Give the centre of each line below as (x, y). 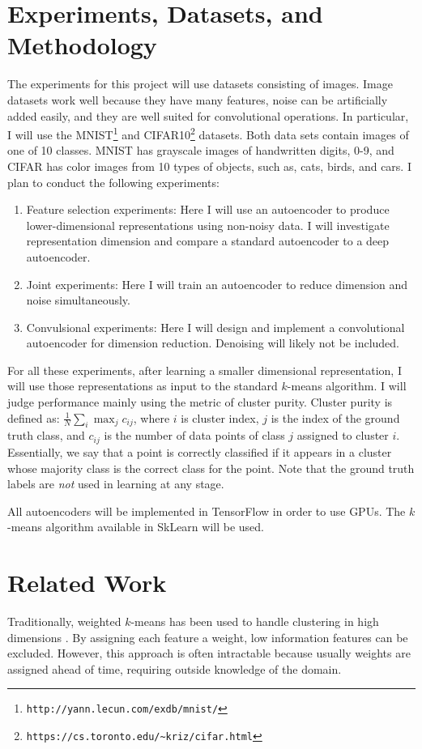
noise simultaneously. (78, 300)
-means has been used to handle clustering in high (255, 621)
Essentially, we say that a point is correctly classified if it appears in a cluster (200, 451)
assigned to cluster (343, 435)
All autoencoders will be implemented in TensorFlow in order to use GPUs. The (207, 511)
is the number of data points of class (194, 435)
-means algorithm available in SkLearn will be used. (136, 527)
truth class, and (46, 435)
